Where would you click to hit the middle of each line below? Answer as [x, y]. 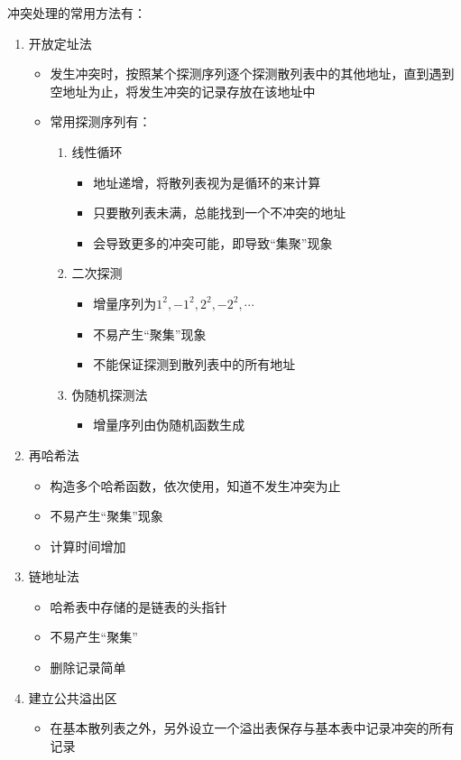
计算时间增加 [88, 546]
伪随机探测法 [110, 394]
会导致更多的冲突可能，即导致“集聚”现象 [213, 242]
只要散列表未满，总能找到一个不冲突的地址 [220, 213]
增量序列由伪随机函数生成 [169, 425]
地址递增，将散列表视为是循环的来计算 [207, 182]
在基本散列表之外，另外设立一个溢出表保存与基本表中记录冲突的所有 [252, 728]
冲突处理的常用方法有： [77, 13]
